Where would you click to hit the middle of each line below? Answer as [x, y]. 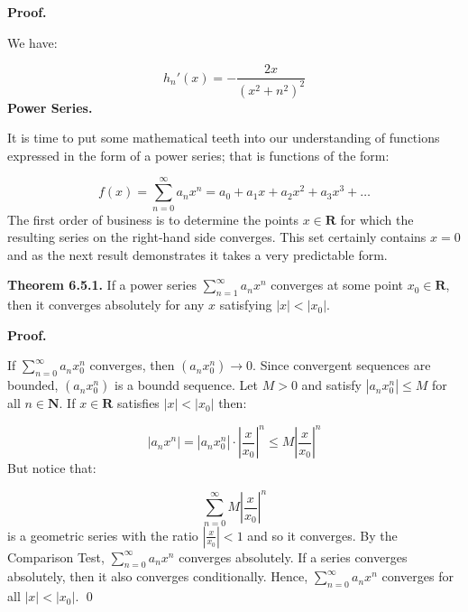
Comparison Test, [56, 556]
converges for [418, 576]
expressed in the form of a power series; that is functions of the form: [198, 155]
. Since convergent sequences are [342, 365]
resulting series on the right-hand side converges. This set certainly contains [217, 237]
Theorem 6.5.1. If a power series [102, 285]
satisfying [246, 305]
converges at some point [337, 285]
